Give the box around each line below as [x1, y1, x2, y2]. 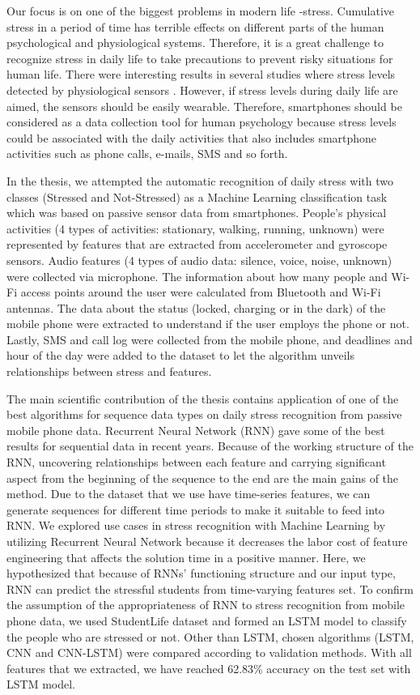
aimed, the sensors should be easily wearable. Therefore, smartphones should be [6, 97, 402, 114]
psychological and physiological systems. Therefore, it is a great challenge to [6, 34, 384, 51]
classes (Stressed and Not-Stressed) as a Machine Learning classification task [6, 188, 388, 205]
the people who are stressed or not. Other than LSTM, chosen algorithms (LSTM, [6, 628, 414, 645]
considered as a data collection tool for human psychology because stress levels [6, 113, 397, 130]
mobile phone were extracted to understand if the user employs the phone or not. [6, 315, 409, 332]
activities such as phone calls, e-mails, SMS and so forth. [6, 145, 288, 162]
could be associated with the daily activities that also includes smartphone [6, 129, 377, 146]
